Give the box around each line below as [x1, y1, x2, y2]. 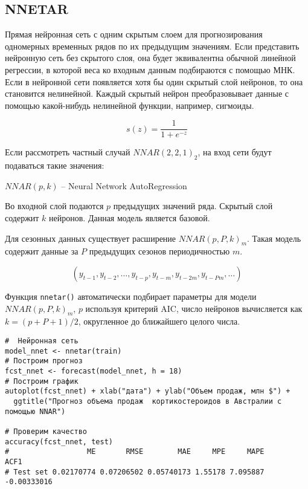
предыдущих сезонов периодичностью [89, 245, 230, 257]
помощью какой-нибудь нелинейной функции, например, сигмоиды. [5, 99, 254, 111]
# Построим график [5, 377, 79, 386]
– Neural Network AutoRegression [61, 179, 187, 192]
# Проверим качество [5, 427, 88, 436]
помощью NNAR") [5, 407, 66, 416]
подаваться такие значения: [5, 159, 104, 172]
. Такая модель [247, 232, 301, 244]
